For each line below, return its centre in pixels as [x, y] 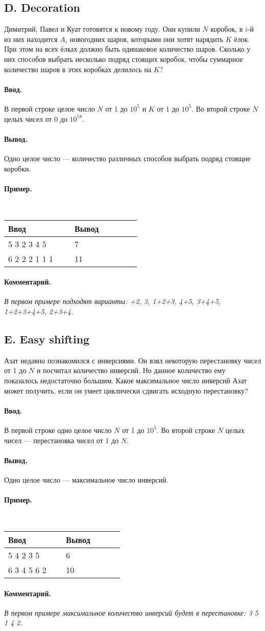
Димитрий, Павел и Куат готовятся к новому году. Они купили [102, 29]
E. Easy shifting [47, 339]
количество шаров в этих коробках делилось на [78, 69]
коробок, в [227, 29]
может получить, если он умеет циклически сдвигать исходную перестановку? [126, 390]
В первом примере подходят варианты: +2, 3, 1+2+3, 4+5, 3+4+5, [113, 301]
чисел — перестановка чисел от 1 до [62, 440]
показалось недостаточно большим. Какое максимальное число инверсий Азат [126, 380]
